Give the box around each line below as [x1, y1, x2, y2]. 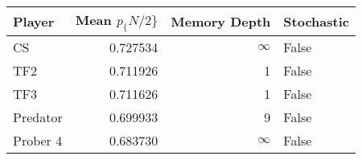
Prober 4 [13, 131, 63, 150]
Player [13, 12, 55, 31]
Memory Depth [171, 12, 271, 31]
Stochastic [283, 12, 349, 31]
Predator [13, 108, 63, 127]
